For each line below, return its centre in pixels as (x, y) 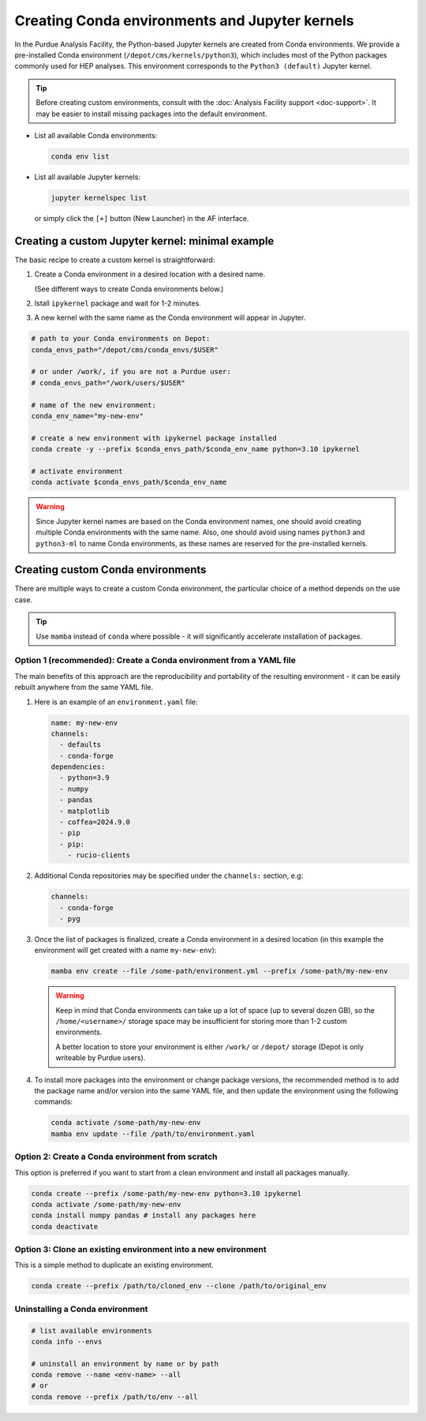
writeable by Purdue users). (101, 1058)
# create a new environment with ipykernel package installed (154, 438)
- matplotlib (84, 811)
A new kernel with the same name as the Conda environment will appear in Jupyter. (170, 318)
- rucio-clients (99, 855)
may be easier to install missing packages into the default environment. (151, 114)
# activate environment (77, 471)
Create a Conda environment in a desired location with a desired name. (150, 274)
